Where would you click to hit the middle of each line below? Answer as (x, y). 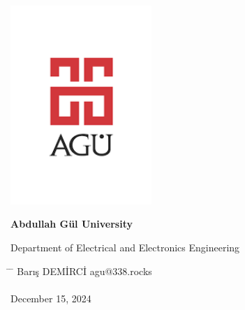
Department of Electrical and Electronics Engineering (125, 247)
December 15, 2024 (51, 298)
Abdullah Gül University (72, 224)
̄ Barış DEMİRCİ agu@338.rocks (81, 271)
